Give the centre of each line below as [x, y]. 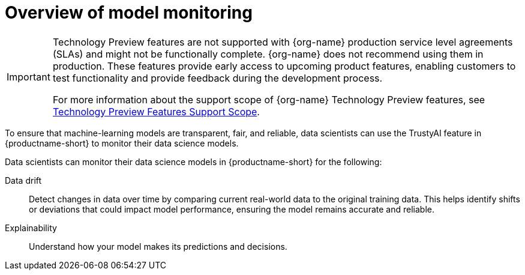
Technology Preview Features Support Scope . [156, 111]
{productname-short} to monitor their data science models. [122, 143]
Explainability [31, 228]
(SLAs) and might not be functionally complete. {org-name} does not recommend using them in [268, 54]
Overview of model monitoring [129, 13]
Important [28, 77]
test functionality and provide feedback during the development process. [217, 78]
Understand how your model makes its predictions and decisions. [158, 246]
